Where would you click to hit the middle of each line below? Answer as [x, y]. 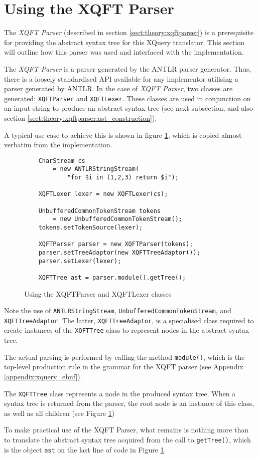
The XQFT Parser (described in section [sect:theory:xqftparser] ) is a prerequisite [129, 32]
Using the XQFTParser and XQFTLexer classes [98, 293]
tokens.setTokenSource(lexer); [91, 227]
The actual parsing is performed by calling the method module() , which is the [124, 357]
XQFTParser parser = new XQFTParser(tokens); [116, 244]
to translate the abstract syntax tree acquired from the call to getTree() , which [127, 439]
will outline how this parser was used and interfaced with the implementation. [124, 52]
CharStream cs [62, 161]
